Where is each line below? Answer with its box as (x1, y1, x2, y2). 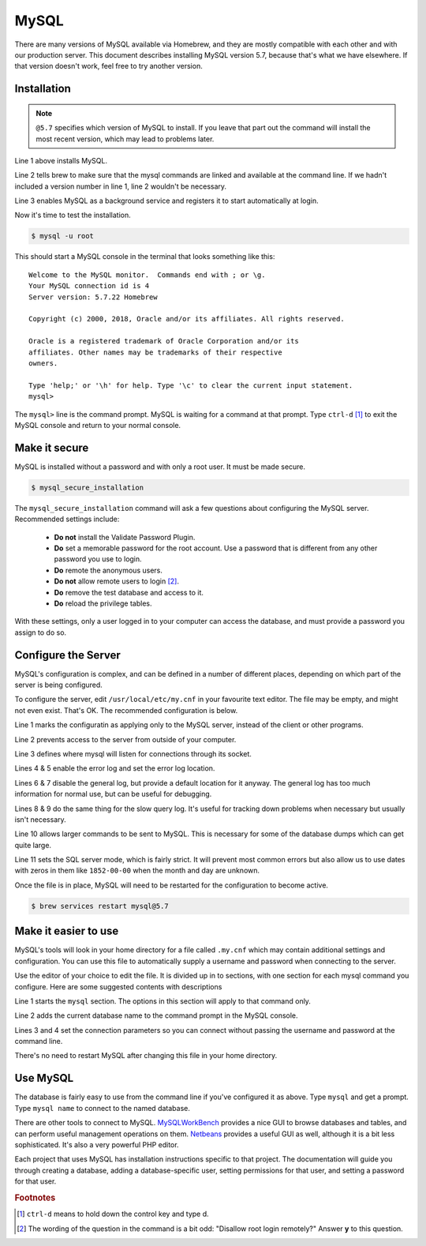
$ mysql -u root (31, 231, 95, 241)
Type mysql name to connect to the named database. (14, 1103, 191, 1113)
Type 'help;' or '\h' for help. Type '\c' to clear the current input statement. (28, 381, 353, 390)
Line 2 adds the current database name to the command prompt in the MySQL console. (14, 1011, 299, 1020)
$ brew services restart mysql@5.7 (31, 901, 169, 910)
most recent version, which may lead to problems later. (35, 134, 215, 144)
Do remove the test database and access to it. (54, 587, 204, 597)
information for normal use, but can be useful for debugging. (14, 790, 212, 799)
